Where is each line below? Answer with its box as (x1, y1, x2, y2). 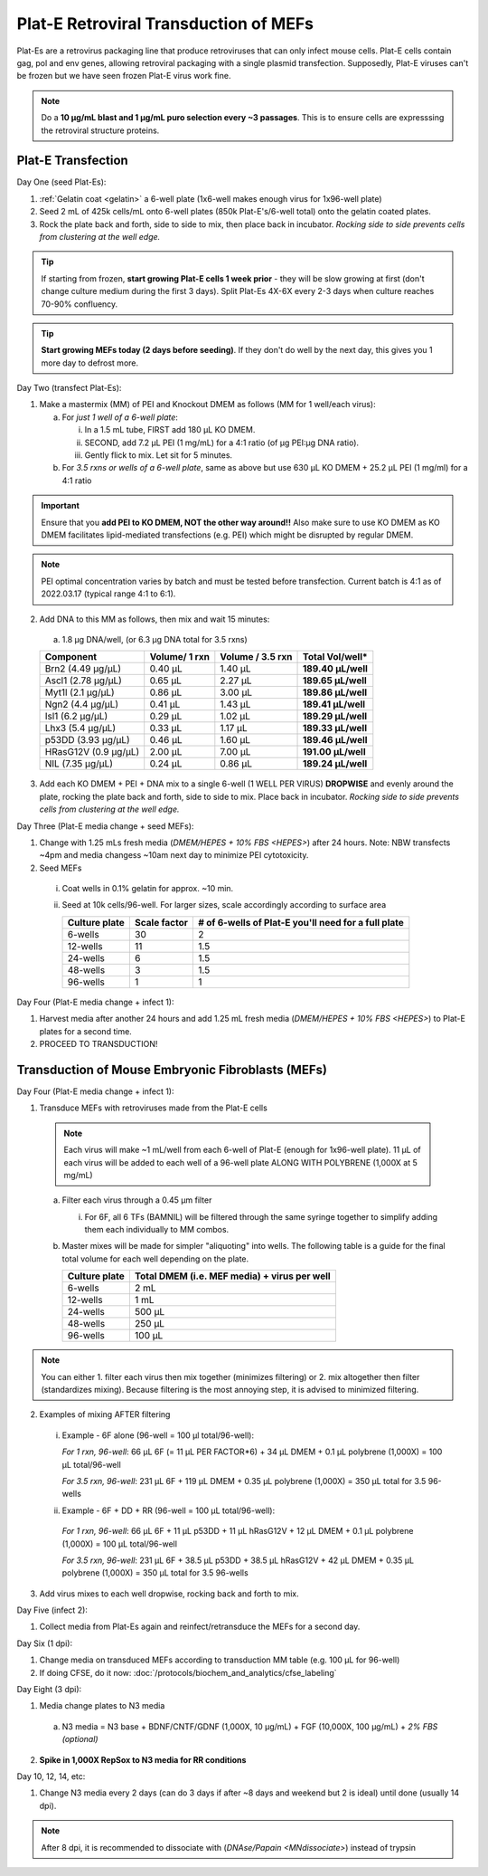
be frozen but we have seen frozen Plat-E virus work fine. (16, 71, 231, 81)
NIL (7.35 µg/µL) (44, 757, 113, 770)
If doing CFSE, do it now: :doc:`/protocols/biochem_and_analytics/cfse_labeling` (39, 1667, 338, 1678)
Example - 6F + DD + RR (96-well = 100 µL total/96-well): (61, 1505, 276, 1516)
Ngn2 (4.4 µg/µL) (44, 698, 119, 710)
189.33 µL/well (302, 722, 368, 735)
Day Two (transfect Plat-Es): (16, 383, 122, 394)
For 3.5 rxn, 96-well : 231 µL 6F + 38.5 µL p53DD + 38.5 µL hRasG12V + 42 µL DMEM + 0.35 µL (61, 1555, 415, 1566)
